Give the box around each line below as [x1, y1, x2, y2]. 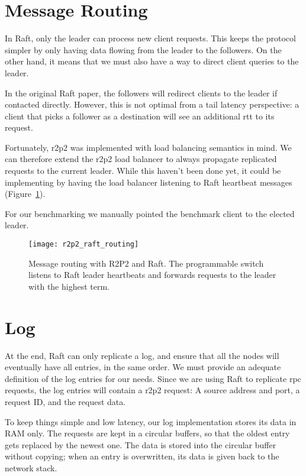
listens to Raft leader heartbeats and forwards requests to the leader [28, 268, 276, 281]
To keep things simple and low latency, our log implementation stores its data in [5, 415, 297, 428]
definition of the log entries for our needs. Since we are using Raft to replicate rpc [5, 372, 301, 384]
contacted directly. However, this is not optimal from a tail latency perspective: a [5, 98, 299, 111]
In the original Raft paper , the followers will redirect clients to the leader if [5, 86, 278, 99]
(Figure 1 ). [5, 187, 46, 200]
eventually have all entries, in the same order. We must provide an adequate [5, 361, 281, 373]
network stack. [5, 461, 57, 474]
